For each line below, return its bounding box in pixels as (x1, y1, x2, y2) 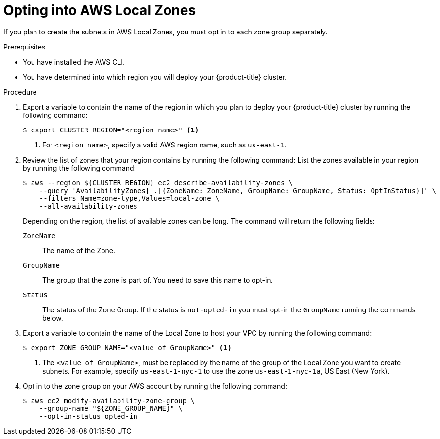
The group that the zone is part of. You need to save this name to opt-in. (42, 276, 273, 284)
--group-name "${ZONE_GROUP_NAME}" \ (39, 404, 183, 412)
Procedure (3, 87, 37, 96)
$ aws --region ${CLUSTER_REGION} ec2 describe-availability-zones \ (23, 179, 293, 187)
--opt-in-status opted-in (39, 412, 138, 420)
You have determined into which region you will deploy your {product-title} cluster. (23, 72, 287, 81)
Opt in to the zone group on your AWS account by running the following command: (23, 381, 287, 390)
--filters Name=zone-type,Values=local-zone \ (39, 194, 220, 202)
